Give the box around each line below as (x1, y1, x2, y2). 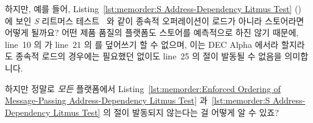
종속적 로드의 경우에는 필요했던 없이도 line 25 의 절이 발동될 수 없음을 (15, 50, 282, 62)
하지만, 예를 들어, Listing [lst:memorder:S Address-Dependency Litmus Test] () (5, 2, 301, 15)
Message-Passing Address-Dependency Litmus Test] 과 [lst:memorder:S (5, 94, 270, 107)
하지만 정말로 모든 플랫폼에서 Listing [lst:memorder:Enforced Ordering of (5, 82, 281, 95)
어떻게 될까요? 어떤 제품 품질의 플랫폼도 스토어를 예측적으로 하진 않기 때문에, (5, 26, 299, 39)
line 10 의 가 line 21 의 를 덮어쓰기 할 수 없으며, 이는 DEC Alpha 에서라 (5, 38, 279, 50)
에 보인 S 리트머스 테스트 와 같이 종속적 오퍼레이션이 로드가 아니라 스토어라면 (5, 14, 304, 27)
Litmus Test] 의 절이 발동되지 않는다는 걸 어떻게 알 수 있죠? (53, 105, 279, 118)
